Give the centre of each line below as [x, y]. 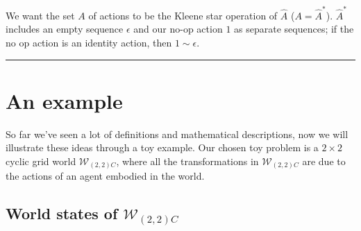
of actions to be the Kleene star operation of [183, 15]
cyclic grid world [41, 161]
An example [64, 100]
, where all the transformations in [187, 161]
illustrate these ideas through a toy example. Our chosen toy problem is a [162, 147]
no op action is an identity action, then [89, 42]
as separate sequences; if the [294, 29]
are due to [324, 161]
